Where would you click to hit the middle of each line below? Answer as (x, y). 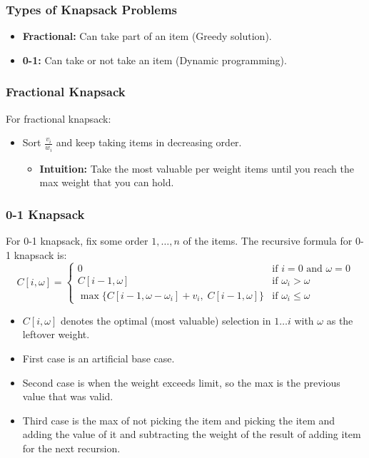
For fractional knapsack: (59, 118)
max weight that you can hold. (107, 182)
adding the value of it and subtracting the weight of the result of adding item (192, 434)
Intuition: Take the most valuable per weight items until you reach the (197, 168)
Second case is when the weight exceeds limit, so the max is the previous (181, 382)
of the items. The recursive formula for (268, 241)
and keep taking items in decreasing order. (149, 142)
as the (340, 320)
